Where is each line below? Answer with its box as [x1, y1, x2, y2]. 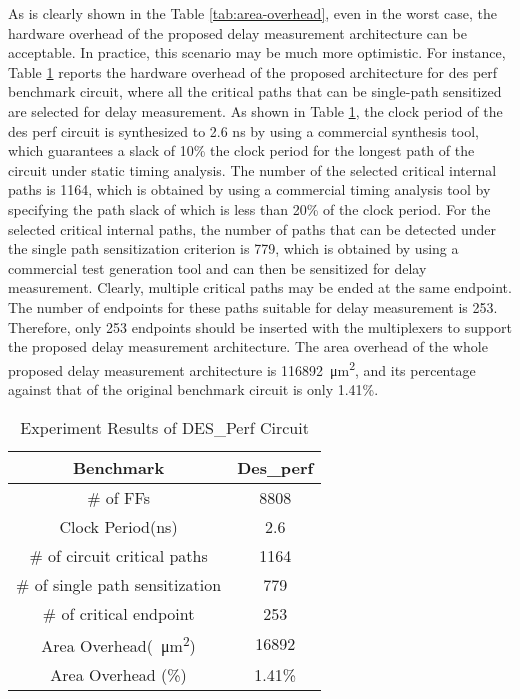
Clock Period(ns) [59, 514, 178, 538]
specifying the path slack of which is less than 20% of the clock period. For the [8, 198, 491, 219]
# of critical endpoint [42, 601, 195, 625]
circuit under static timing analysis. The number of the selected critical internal [8, 159, 497, 180]
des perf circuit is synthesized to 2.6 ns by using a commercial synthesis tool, [8, 120, 479, 141]
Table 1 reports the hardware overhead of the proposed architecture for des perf [8, 61, 498, 82]
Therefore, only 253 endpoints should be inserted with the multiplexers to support [8, 316, 512, 337]
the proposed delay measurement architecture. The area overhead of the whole [8, 336, 488, 357]
